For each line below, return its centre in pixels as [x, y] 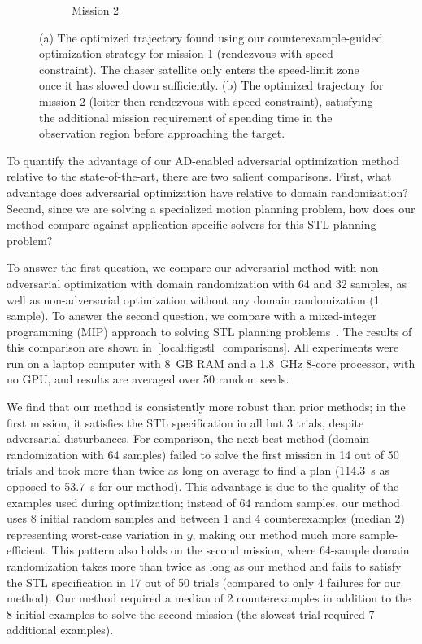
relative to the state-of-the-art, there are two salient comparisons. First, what [199, 176]
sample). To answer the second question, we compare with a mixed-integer [192, 315]
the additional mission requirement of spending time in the [186, 117]
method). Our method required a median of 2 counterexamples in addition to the [209, 598]
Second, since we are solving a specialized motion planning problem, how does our [211, 208]
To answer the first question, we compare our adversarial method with [182, 267]
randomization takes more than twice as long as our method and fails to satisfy [204, 566]
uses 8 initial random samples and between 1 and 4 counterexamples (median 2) [206, 518]
